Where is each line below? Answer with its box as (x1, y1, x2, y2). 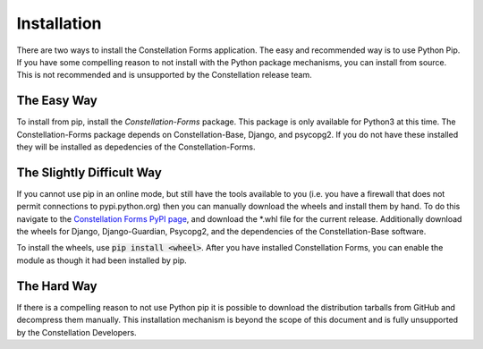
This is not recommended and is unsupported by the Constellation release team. (16, 70, 312, 81)
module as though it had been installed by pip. (16, 255, 187, 266)
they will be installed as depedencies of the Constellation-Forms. (16, 141, 256, 152)
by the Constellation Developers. (16, 327, 138, 337)
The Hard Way (16, 278, 97, 294)
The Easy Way (16, 93, 97, 108)
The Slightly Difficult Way (16, 165, 163, 180)
